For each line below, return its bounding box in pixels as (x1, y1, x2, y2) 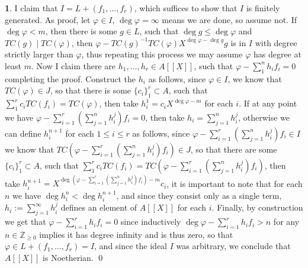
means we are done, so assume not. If (162, 13, 297, 25)
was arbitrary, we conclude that (176, 240, 291, 252)
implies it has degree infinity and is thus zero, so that (39, 228, 233, 240)
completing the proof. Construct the (5, 72, 136, 85)
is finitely (246, 2, 280, 14)
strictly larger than (5, 48, 73, 60)
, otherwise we (238, 111, 290, 123)
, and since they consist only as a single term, (116, 189, 282, 201)
